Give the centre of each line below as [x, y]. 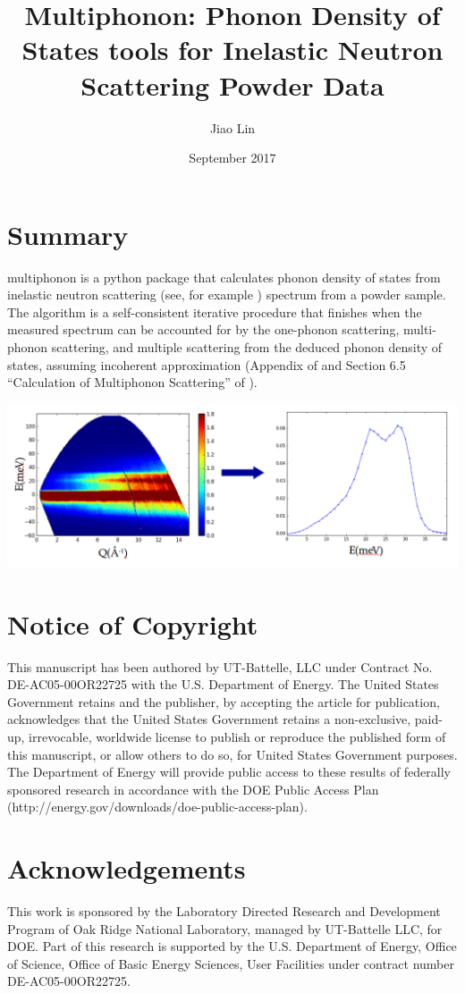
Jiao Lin [232, 127]
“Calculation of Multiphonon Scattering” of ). [132, 382]
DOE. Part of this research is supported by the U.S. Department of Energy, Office [232, 946]
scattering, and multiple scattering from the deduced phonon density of [247, 347]
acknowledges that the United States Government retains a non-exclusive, [209, 719]
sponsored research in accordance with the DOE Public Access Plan [193, 789]
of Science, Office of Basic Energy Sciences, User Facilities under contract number [231, 963]
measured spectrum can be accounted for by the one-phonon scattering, [203, 329]
